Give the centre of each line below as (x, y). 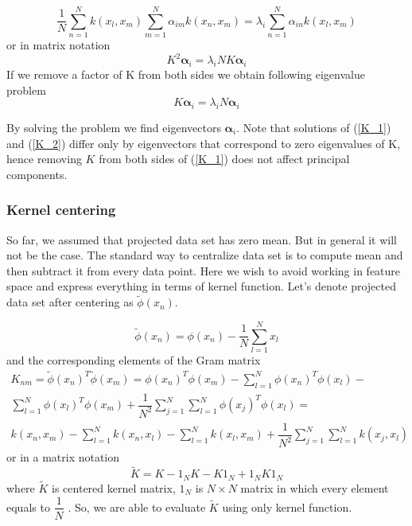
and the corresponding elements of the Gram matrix (134, 359)
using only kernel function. (287, 507)
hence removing (44, 159)
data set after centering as (70, 302)
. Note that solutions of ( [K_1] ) (314, 127)
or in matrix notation (58, 45)
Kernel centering (61, 210)
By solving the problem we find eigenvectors (114, 127)
